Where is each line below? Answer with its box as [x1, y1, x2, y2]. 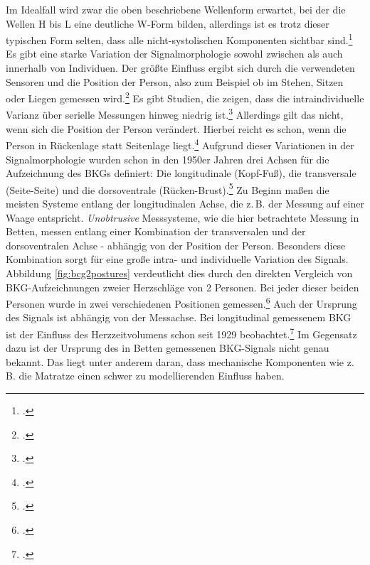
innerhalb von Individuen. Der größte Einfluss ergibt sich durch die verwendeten [6, 60, 355, 75]
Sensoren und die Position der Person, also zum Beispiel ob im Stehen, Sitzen [6, 74, 344, 89]
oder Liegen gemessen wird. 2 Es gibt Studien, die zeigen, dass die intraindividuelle [6, 89, 364, 105]
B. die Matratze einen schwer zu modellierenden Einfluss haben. [6, 368, 285, 383]
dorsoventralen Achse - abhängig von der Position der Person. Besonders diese [6, 237, 346, 252]
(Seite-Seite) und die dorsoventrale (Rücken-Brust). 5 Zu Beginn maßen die [6, 180, 329, 197]
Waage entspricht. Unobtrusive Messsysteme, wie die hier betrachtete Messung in [6, 210, 359, 225]
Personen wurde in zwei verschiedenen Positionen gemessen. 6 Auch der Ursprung [6, 294, 357, 311]
